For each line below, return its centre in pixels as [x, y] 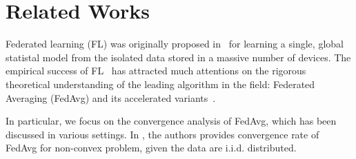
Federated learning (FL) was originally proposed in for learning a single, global [175, 44]
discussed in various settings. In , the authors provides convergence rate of [162, 134]
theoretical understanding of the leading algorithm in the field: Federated [160, 84]
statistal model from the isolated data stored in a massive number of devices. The [178, 57]
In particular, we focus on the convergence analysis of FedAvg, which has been [171, 121]
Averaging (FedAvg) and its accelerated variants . [111, 97]
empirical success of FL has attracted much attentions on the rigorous [156, 71]
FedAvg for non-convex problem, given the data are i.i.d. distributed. [151, 148]
